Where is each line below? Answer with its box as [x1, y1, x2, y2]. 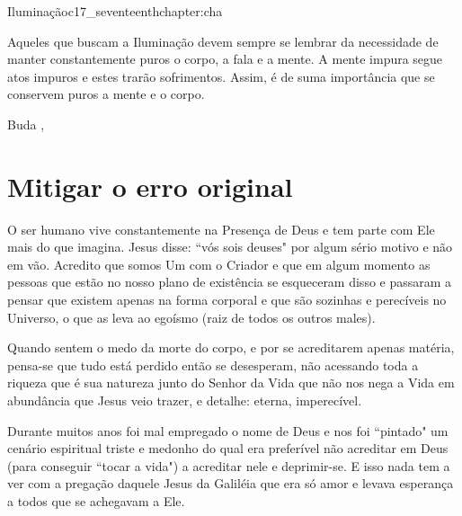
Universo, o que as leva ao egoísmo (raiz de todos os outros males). [7, 307, 376, 326]
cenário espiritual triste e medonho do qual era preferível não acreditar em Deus [7, 439, 449, 458]
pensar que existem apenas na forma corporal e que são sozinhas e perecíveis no [7, 290, 447, 309]
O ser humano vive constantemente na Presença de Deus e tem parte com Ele [7, 219, 435, 238]
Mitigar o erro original [7, 167, 293, 204]
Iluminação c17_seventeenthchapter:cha [7, 2, 223, 20]
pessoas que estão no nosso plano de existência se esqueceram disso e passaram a [7, 272, 452, 291]
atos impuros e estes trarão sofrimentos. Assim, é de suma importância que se [7, 67, 435, 85]
